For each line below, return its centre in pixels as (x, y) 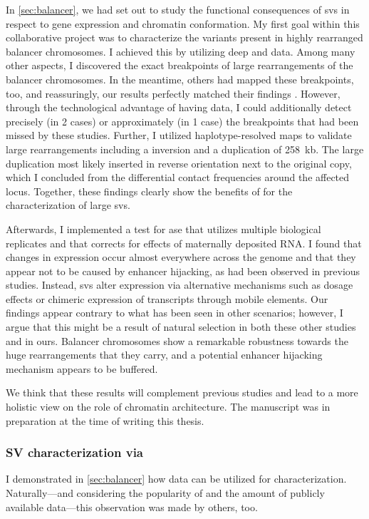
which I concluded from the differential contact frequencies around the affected (178, 177)
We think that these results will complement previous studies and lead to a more (182, 392)
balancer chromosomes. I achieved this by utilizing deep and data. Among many (181, 51)
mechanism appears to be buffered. (82, 368)
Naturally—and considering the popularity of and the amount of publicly (165, 493)
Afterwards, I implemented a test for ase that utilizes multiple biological (163, 228)
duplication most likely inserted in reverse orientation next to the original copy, (179, 163)
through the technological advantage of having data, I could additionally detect (179, 107)
